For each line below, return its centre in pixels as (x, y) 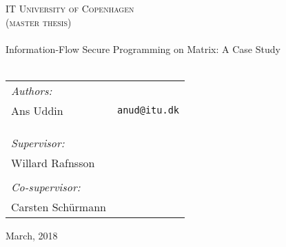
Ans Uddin (37, 110)
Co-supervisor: (46, 186)
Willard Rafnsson (53, 162)
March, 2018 (32, 235)
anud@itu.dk (148, 110)
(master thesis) (39, 22)
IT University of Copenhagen (70, 8)
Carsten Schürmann (59, 206)
